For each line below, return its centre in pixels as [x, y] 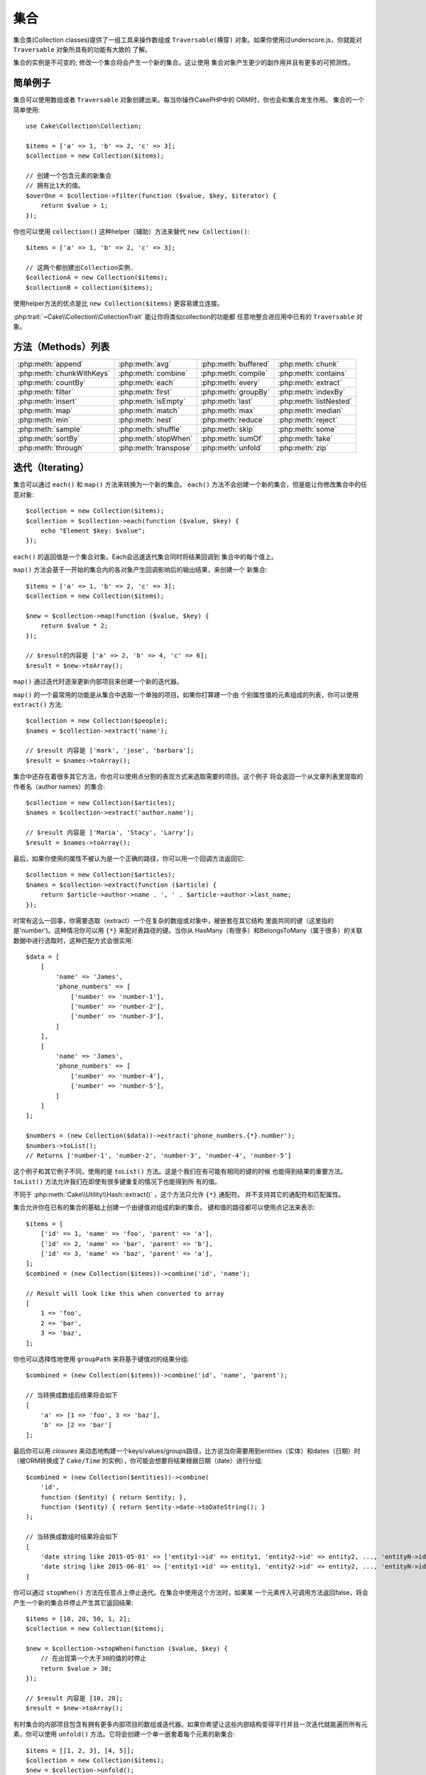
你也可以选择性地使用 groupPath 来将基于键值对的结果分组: [101, 1359]
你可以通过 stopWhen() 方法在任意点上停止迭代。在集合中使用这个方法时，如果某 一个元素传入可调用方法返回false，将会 [191, 1593]
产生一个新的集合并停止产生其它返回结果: [73, 1602]
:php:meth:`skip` [228, 429]
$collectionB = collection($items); [89, 287]
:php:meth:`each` [147, 382]
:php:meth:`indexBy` [312, 392]
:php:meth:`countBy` [52, 382]
